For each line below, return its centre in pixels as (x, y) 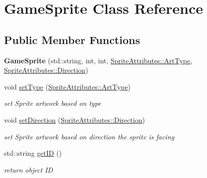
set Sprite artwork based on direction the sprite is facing (89, 136)
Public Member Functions (72, 39)
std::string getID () (33, 153)
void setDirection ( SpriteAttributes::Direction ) (74, 119)
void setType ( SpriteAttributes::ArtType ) (68, 86)
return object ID (29, 169)
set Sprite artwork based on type (53, 103)
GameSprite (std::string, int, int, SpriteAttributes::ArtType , (98, 60)
